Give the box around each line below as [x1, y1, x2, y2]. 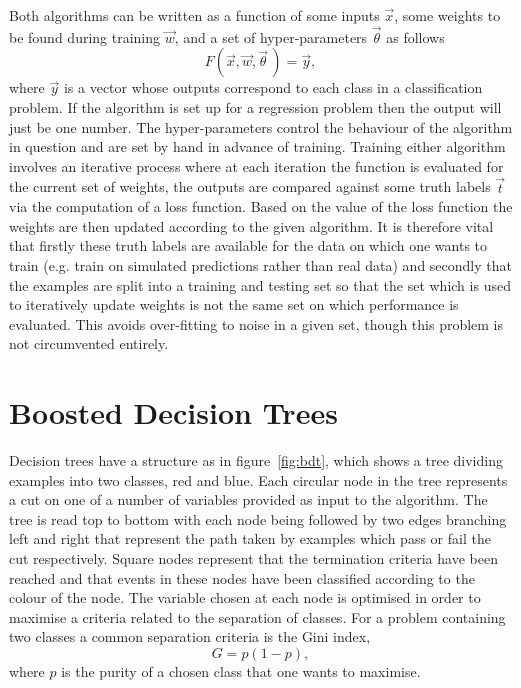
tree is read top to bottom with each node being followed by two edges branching [9, 508, 507, 529]
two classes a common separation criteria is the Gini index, [9, 626, 371, 647]
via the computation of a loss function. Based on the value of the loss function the [9, 196, 513, 217]
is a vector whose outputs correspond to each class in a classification [63, 77, 483, 98]
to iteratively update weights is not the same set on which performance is [9, 294, 459, 315]
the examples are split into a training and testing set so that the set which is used [9, 274, 511, 295]
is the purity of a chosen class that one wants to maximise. [61, 661, 421, 681]
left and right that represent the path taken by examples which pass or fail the [9, 528, 491, 549]
